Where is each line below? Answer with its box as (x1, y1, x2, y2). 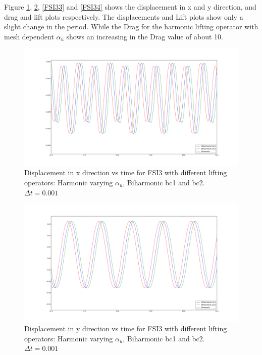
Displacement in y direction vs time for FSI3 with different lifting (24, 323, 227, 334)
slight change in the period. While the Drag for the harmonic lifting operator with (4, 21, 258, 32)
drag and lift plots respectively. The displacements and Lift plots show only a (4, 11, 243, 22)
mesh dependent (4, 31, 54, 41)
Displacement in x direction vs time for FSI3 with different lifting (24, 167, 227, 178)
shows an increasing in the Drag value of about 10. (66, 31, 223, 41)
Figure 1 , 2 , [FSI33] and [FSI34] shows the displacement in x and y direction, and (4, 2, 256, 12)
